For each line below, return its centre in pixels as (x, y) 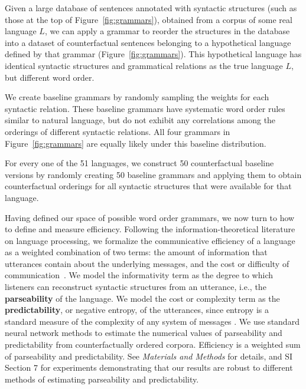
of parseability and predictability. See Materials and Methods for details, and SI (149, 356)
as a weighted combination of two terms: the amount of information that (136, 252)
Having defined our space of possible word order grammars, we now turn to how (150, 217)
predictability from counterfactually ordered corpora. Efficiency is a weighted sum (153, 345)
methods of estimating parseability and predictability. (102, 379)
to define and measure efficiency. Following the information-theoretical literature (150, 229)
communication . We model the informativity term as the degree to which (139, 275)
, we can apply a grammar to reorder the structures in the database (167, 31)
